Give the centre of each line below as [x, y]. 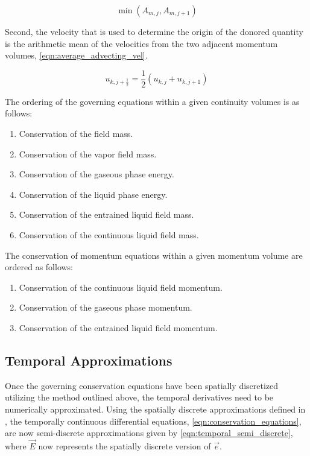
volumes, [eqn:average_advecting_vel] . [76, 55]
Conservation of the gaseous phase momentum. [106, 307]
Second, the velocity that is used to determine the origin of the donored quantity [154, 31]
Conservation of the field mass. [76, 134]
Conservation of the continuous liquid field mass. [109, 235]
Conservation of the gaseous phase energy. [96, 174]
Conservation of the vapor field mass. [88, 154]
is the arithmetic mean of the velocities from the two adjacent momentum [141, 43]
